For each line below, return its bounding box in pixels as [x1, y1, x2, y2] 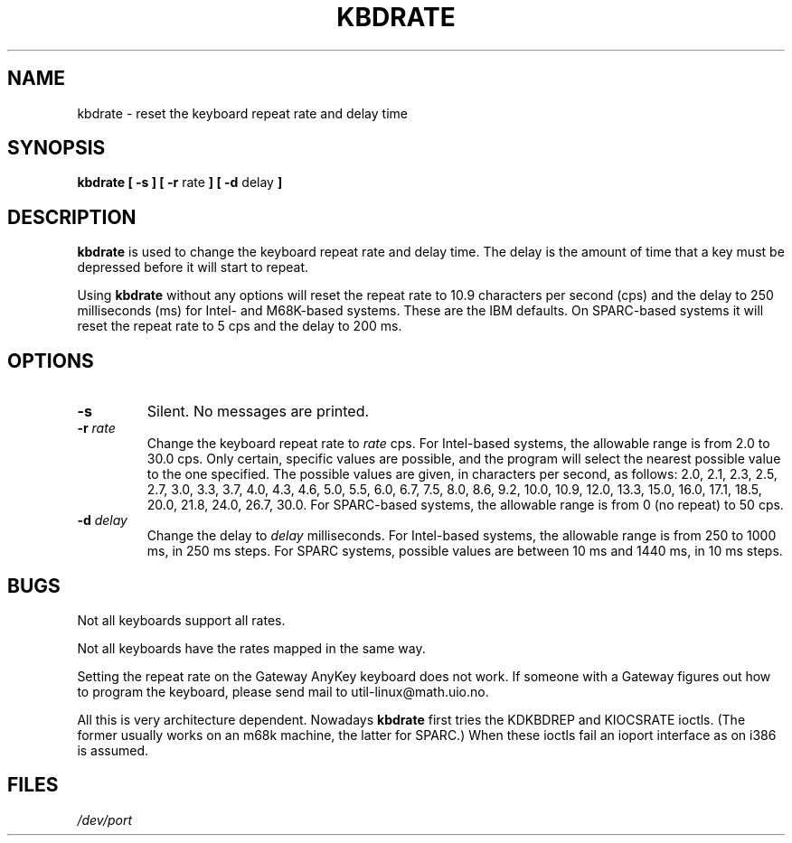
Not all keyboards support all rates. [77, 612, 286, 628]
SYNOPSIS [7, 136, 106, 160]
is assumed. [77, 742, 149, 758]
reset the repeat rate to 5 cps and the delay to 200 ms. [77, 318, 402, 334]
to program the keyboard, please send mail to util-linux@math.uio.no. [77, 683, 489, 699]
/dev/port [77, 811, 132, 828]
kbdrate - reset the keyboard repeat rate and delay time [77, 105, 408, 121]
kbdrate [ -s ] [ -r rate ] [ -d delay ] [77, 174, 283, 191]
